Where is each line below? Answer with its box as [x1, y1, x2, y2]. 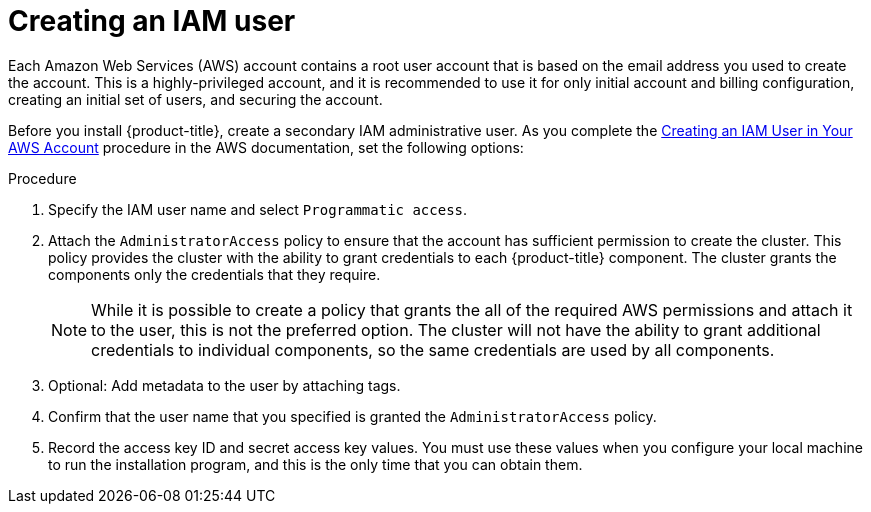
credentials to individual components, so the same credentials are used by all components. [91, 339, 775, 360]
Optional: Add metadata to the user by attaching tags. [48, 376, 401, 394]
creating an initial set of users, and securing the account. [8, 90, 383, 108]
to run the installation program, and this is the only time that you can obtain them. [48, 455, 583, 473]
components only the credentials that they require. [48, 265, 381, 283]
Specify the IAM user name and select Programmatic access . [48, 200, 468, 218]
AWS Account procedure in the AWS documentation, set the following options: [8, 138, 524, 156]
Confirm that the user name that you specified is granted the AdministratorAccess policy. [48, 407, 657, 425]
